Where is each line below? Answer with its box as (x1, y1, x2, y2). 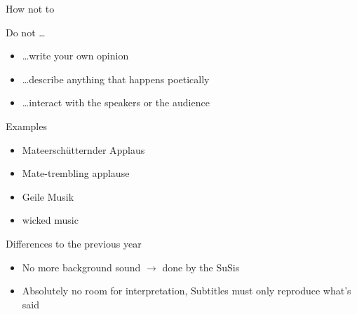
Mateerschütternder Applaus (22, 142, 145, 157)
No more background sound (22, 259, 141, 274)
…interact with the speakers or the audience (22, 95, 210, 110)
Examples (6, 118, 47, 133)
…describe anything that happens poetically (22, 71, 210, 86)
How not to (6, 1, 55, 15)
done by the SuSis (162, 259, 240, 274)
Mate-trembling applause (22, 166, 130, 180)
